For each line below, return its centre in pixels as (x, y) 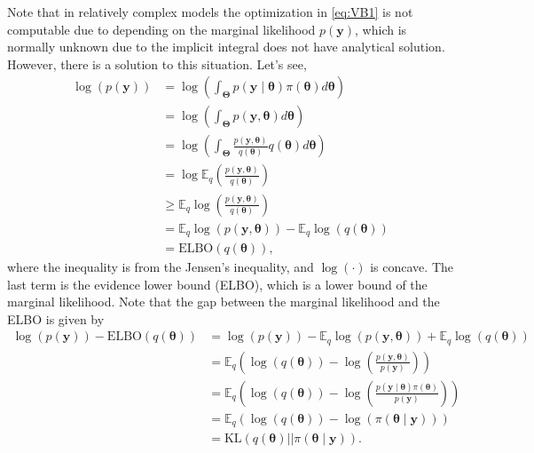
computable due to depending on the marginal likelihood (161, 29)
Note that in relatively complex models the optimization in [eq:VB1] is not (210, 12)
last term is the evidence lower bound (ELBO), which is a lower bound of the (217, 284)
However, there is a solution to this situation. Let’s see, (157, 64)
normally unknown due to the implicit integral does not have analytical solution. (226, 47)
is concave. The (412, 267)
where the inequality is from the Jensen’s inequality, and (161, 267)
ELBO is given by (56, 318)
